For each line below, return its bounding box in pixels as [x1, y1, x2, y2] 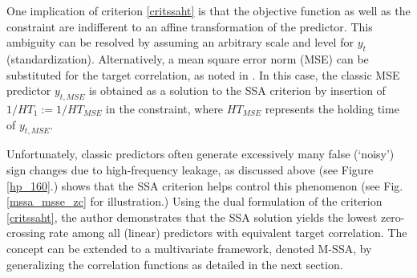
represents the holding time [265, 100, 399, 117]
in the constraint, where [106, 100, 224, 117]
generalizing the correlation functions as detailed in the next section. [6, 256, 343, 272]
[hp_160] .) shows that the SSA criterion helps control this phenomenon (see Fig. [6, 177, 403, 194]
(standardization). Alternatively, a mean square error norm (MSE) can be [6, 50, 369, 67]
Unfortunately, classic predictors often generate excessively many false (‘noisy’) [6, 145, 395, 162]
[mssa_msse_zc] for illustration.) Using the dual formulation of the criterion [6, 193, 383, 210]
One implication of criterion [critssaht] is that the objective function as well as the [6, 2, 411, 18]
